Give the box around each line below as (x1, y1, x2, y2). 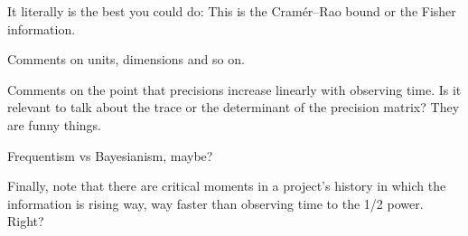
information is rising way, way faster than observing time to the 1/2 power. (7, 194, 424, 212)
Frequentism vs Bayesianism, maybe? (7, 146, 213, 165)
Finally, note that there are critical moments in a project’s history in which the (7, 176, 446, 195)
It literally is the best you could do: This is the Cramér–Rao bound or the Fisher (7, 2, 456, 20)
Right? (7, 212, 44, 231)
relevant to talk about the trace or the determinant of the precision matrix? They (7, 98, 460, 117)
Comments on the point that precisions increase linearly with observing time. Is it (7, 80, 462, 99)
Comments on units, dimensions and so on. (7, 50, 245, 69)
